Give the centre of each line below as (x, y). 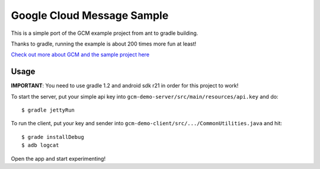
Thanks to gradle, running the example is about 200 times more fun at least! (104, 44)
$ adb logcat (40, 145)
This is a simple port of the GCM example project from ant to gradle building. (105, 33)
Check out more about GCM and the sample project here (80, 55)
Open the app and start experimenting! (58, 158)
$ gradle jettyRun (48, 110)
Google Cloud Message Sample (90, 15)
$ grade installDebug (53, 137)
